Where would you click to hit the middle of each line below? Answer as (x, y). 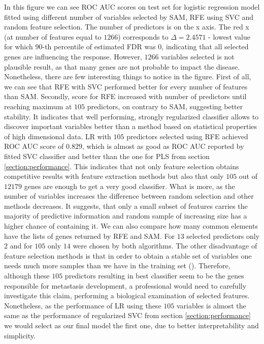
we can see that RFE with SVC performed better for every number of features (126, 86)
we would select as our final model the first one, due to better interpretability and (131, 325)
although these (27, 276)
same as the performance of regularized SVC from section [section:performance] (127, 315)
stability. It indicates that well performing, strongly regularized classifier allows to (131, 116)
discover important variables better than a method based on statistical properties (131, 126)
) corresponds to (143, 36)
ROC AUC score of (34, 146)
